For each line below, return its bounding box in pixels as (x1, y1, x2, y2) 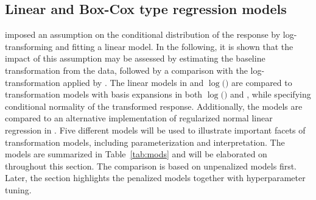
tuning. (5, 183, 32, 196)
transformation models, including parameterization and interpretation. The (5, 135, 285, 148)
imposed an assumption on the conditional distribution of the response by (5, 28, 281, 41)
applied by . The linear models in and (63, 76, 204, 88)
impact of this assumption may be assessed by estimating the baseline (5, 52, 265, 65)
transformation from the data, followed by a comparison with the (5, 63, 248, 76)
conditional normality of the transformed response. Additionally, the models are (5, 99, 303, 112)
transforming (5, 40, 53, 52)
